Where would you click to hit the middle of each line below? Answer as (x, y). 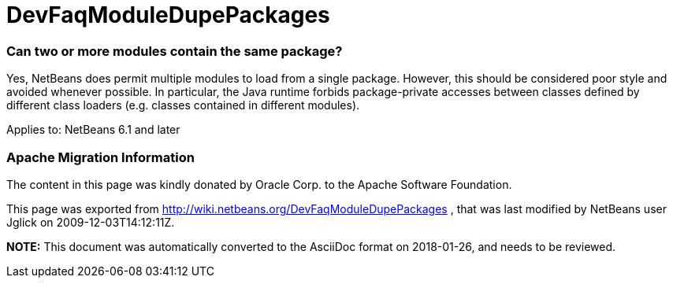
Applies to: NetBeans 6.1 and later (93, 130)
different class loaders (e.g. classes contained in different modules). (183, 105)
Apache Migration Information (100, 157)
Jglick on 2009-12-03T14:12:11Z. (91, 222)
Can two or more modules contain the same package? (175, 51)
